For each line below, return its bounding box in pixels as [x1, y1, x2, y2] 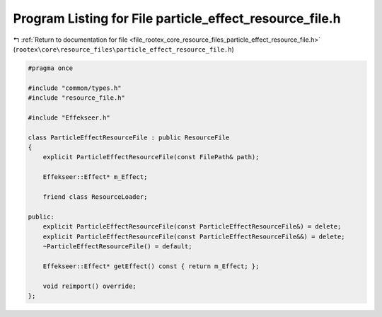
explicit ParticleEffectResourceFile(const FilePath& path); [42, 153, 260, 161]
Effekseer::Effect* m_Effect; [42, 173, 148, 181]
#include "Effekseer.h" [28, 113, 111, 122]
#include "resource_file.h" [28, 94, 125, 102]
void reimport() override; [42, 282, 137, 290]
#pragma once [28, 64, 74, 72]
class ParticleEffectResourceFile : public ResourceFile [28, 133, 230, 142]
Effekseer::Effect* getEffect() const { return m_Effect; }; [42, 262, 260, 270]
